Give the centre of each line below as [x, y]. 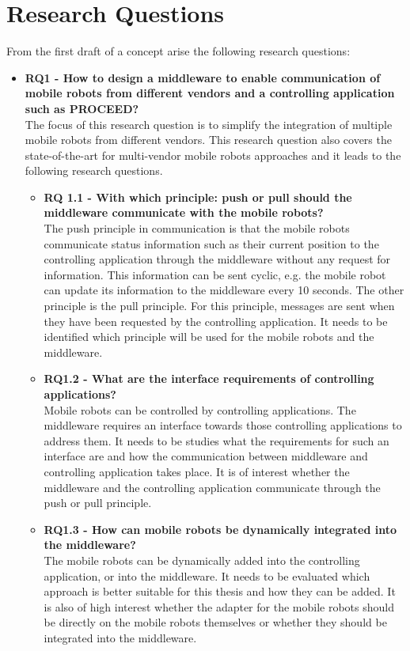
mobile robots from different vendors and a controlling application [210, 93]
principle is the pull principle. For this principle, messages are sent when [219, 306]
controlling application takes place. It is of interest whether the [197, 471]
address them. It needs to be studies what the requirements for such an [216, 440]
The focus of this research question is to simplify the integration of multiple [209, 124]
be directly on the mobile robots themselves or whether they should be [215, 622]
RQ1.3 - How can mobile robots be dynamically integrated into [220, 529]
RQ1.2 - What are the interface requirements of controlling [209, 378]
